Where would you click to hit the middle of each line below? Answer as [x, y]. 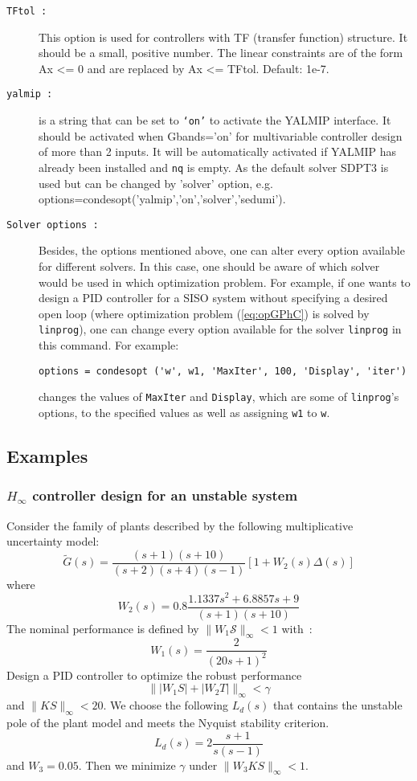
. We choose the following [166, 705]
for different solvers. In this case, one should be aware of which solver [209, 266]
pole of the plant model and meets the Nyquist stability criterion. [168, 722]
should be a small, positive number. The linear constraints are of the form [221, 53]
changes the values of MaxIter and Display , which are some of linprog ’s [219, 397]
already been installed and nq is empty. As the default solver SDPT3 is [214, 167]
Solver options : [53, 225]
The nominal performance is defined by [103, 628]
